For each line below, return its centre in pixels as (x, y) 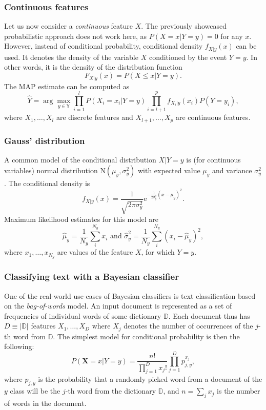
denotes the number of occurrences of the (188, 326)
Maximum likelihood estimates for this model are (81, 219)
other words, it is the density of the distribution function (93, 67)
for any (232, 36)
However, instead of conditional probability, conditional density (104, 46)
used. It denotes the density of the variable (71, 57)
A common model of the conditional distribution (80, 159)
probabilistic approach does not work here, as (76, 36)
